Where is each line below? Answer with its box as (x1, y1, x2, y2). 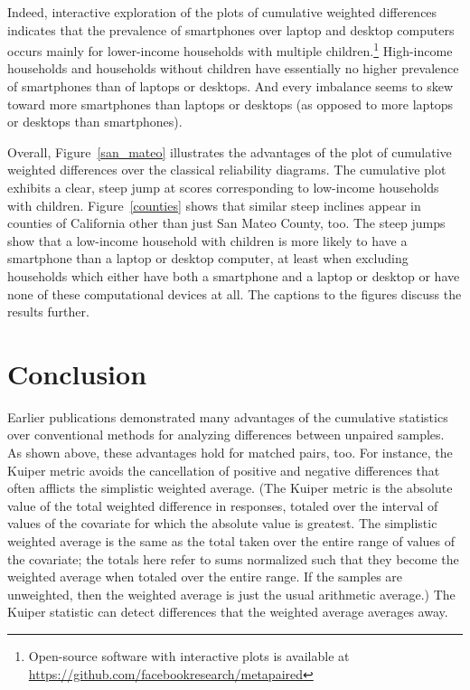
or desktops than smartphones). (7, 112, 183, 131)
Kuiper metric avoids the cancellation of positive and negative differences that (7, 460, 440, 479)
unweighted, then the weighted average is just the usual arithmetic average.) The (7, 584, 456, 603)
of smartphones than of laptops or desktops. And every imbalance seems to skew (7, 77, 454, 96)
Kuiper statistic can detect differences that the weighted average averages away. (7, 602, 448, 621)
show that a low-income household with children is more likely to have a (7, 231, 408, 250)
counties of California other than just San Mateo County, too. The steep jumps (7, 213, 446, 232)
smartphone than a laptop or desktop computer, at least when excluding (7, 249, 409, 268)
